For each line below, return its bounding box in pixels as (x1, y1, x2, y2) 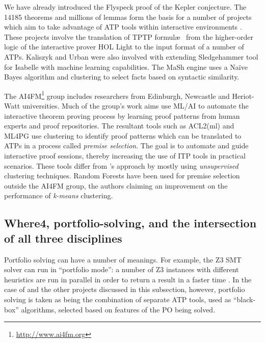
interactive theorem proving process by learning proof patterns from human (4, 110, 240, 121)
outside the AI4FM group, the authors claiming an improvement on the (4, 180, 228, 191)
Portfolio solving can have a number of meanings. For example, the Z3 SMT (4, 254, 242, 265)
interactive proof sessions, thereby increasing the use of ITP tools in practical (4, 150, 246, 161)
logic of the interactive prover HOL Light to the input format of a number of (4, 41, 244, 52)
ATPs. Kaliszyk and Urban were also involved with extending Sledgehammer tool (4, 51, 258, 62)
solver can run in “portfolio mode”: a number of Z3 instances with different (4, 264, 239, 275)
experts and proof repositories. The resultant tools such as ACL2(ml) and (4, 120, 234, 131)
